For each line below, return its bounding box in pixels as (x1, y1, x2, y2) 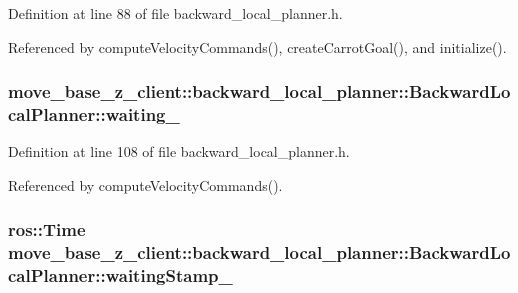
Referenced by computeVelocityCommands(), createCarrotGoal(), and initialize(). (8, 36, 507, 57)
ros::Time (8, 217, 86, 242)
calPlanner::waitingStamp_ (8, 263, 233, 288)
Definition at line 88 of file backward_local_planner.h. (8, 3, 343, 23)
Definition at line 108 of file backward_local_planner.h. (8, 141, 350, 162)
